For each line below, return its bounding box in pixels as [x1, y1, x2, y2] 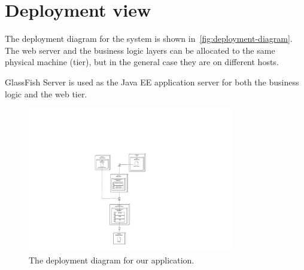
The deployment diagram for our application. [29, 253, 194, 266]
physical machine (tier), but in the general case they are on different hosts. [5, 56, 279, 68]
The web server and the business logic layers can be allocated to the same [5, 44, 275, 56]
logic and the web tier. [5, 87, 87, 100]
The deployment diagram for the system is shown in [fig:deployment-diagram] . [5, 32, 293, 45]
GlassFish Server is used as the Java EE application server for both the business [5, 75, 299, 88]
